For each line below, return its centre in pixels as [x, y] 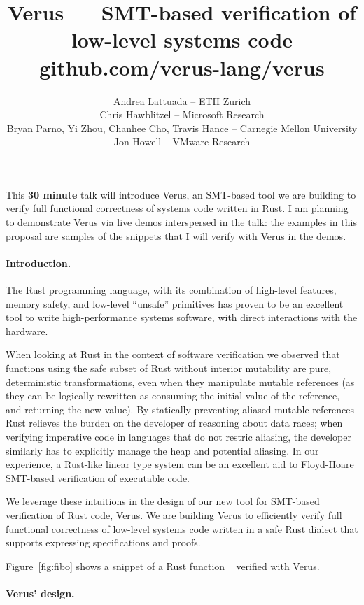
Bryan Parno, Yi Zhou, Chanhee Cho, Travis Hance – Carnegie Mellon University [182, 128]
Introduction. [38, 263]
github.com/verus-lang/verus [182, 67]
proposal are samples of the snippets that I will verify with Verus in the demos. [176, 235]
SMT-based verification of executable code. [98, 477]
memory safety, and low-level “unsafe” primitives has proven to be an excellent [175, 303]
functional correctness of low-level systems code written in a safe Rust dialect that [182, 528]
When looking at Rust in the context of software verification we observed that [173, 354]
